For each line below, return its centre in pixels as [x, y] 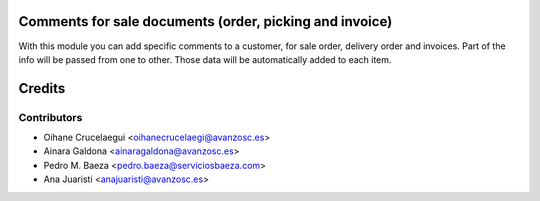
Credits [42, 88]
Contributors [50, 117]
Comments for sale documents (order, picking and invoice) [205, 21]
